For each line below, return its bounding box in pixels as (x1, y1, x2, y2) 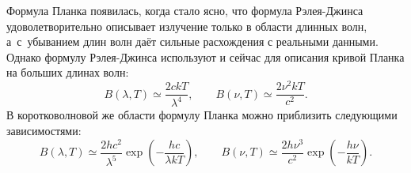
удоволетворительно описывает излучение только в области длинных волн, (6, 17, 367, 34)
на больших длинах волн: (6, 64, 129, 81)
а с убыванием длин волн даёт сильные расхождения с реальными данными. (6, 33, 379, 50)
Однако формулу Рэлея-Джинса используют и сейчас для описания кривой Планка (6, 48, 405, 65)
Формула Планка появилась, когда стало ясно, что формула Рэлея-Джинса (6, 2, 363, 18)
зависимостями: (6, 122, 82, 139)
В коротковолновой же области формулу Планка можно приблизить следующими (6, 107, 398, 123)
